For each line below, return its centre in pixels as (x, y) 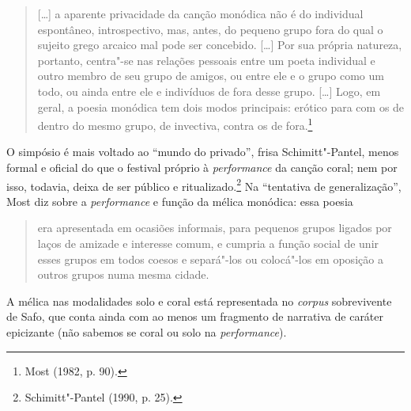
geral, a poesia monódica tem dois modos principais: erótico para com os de (221, 107)
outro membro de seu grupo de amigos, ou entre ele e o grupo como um (211, 76)
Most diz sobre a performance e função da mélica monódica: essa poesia (180, 201)
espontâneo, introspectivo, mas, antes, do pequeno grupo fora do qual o (210, 29)
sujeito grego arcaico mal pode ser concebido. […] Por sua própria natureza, (220, 45)
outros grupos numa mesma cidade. (123, 274)
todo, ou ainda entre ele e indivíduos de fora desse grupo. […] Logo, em (209, 91)
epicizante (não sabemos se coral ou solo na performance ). (147, 332)
